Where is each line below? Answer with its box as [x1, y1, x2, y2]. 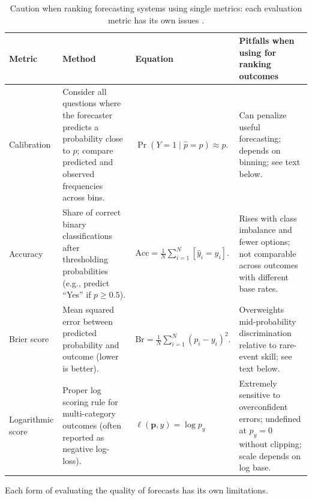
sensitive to [239, 388, 281, 401]
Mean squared [62, 303, 114, 315]
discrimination [239, 327, 292, 339]
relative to [239, 338, 277, 351]
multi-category [62, 407, 116, 420]
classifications [62, 229, 112, 242]
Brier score [9, 332, 49, 345]
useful [239, 120, 260, 133]
